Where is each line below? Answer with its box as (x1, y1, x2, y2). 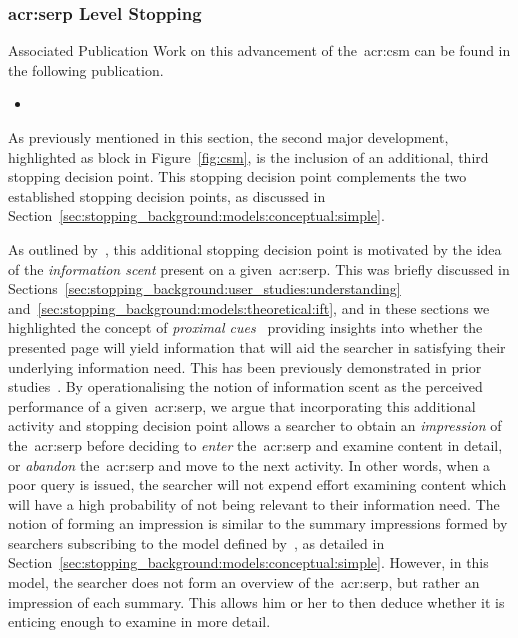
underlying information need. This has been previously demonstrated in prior (8, 356, 482, 377)
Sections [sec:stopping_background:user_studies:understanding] (8, 278, 401, 299)
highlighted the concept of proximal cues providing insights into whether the (8, 317, 483, 338)
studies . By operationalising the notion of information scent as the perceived (8, 376, 483, 397)
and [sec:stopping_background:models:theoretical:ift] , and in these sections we (8, 297, 490, 318)
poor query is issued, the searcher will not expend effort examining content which (8, 474, 507, 495)
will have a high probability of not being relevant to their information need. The (8, 493, 500, 514)
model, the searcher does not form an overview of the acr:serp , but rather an (8, 572, 480, 593)
